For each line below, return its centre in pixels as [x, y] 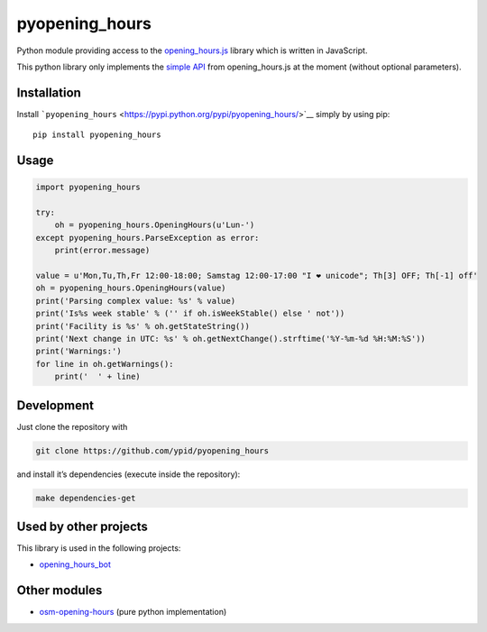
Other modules [60, 591]
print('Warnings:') [78, 351]
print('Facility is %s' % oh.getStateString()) [142, 326]
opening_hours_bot [75, 564]
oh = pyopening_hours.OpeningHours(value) [131, 288]
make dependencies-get [86, 498]
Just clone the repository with [72, 426]
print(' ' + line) [98, 377]
